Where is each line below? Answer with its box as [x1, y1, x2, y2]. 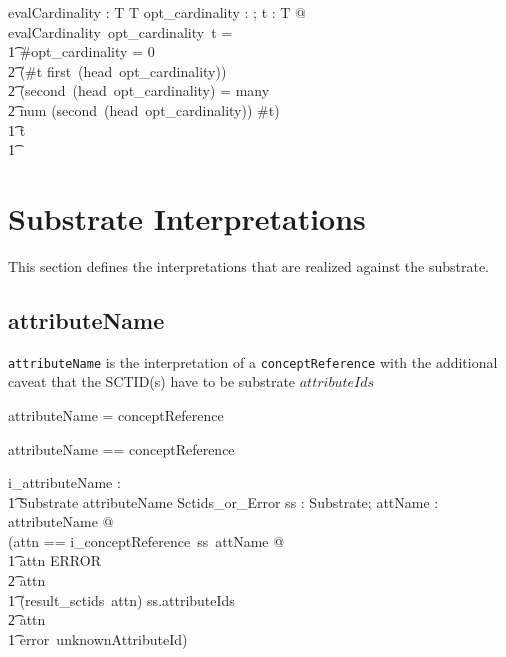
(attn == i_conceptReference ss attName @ [8, 530, 285, 551]
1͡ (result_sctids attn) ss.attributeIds [8, 589, 235, 610]
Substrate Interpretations [8, 197, 366, 238]
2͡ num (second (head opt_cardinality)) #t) [8, 99, 280, 120]
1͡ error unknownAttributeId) [8, 628, 188, 649]
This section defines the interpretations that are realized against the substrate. [8, 255, 489, 276]
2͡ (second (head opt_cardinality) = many [8, 80, 270, 101]
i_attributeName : [8, 472, 121, 493]
